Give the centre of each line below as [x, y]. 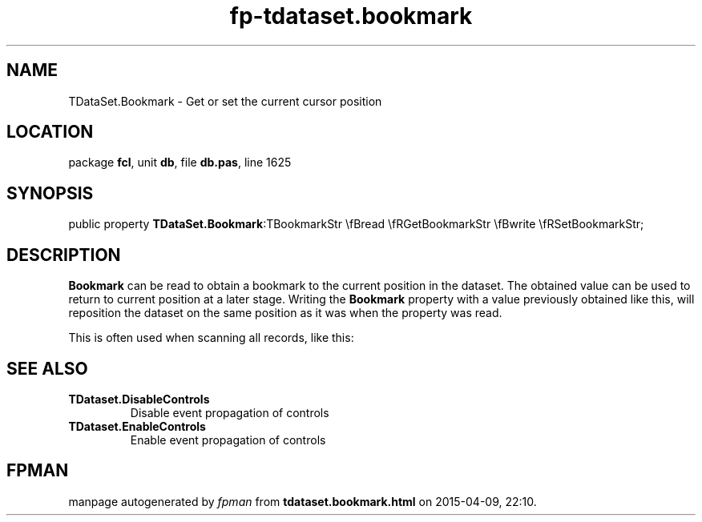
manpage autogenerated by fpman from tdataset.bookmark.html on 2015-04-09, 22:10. [303, 501]
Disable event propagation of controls [230, 412]
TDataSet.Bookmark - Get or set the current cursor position [225, 101]
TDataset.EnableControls [137, 426]
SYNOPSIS [50, 193]
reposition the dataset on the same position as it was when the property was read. [285, 313]
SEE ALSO [47, 368]
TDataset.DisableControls [139, 399]
